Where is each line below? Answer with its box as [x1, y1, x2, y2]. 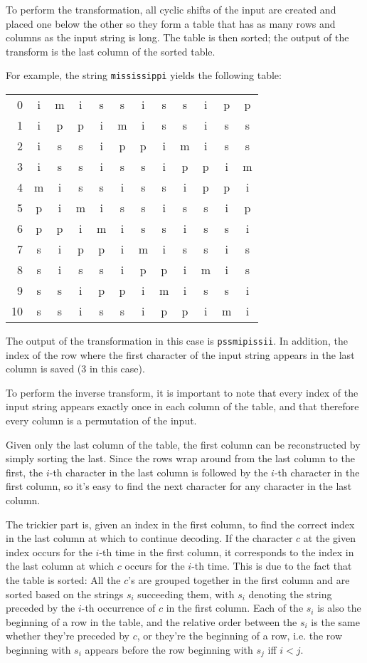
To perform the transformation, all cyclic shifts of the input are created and [6, 2, 336, 16]
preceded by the [6, 600, 75, 615]
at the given [303, 531, 356, 545]
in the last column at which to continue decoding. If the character [6, 531, 293, 545]
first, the [6, 464, 43, 479]
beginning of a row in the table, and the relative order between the [6, 614, 297, 629]
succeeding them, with [137, 586, 235, 601]
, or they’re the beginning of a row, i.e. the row [137, 628, 343, 643]
